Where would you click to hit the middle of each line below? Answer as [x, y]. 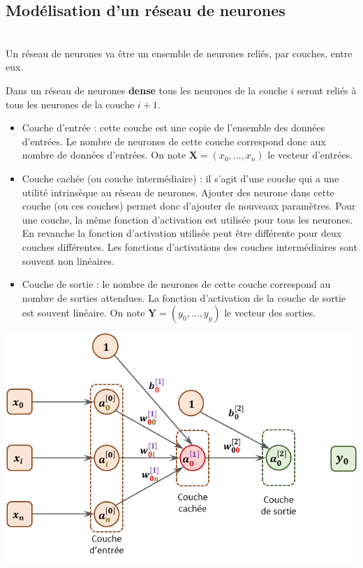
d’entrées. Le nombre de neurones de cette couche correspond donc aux [174, 141]
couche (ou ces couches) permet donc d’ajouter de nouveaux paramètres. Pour [189, 206]
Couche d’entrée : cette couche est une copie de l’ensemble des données [173, 128]
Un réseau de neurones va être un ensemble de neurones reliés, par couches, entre [179, 53]
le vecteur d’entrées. [310, 155]
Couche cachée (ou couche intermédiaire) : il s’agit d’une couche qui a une [180, 178]
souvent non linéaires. [68, 260]
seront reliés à [327, 90]
